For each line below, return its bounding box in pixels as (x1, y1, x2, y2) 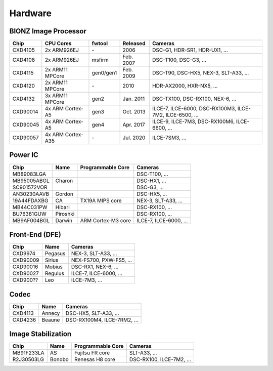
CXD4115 (12, 69, 34, 76)
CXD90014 (12, 108, 38, 115)
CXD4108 (12, 56, 35, 63)
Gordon (55, 190, 73, 197)
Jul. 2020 (122, 134, 146, 141)
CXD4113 (12, 309, 34, 316)
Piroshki (55, 210, 75, 217)
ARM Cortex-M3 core (80, 217, 131, 224)
